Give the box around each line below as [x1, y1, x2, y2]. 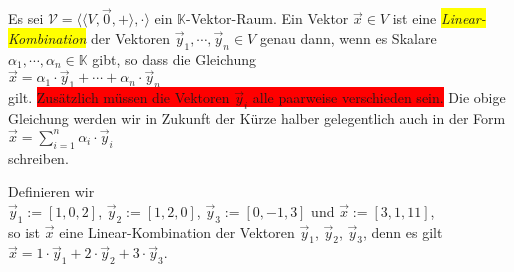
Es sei [8, 8, 44, 29]
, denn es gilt [362, 221, 443, 242]
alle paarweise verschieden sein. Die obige [252, 87, 506, 108]
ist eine [392, 8, 437, 29]
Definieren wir [8, 181, 95, 202]
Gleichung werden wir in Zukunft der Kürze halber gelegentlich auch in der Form [8, 108, 506, 129]
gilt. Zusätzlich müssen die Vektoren [8, 87, 230, 108]
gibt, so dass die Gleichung [92, 48, 257, 69]
